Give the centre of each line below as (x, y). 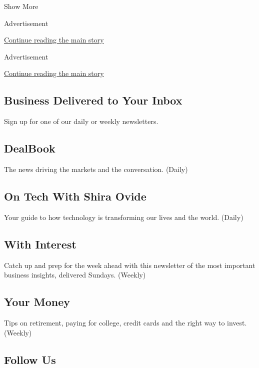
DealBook (30, 148)
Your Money (37, 302)
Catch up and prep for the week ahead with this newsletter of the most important (130, 265)
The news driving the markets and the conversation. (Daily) (96, 169)
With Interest (40, 244)
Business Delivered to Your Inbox (93, 100)
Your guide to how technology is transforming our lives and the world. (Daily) (124, 217)
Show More (21, 6)
